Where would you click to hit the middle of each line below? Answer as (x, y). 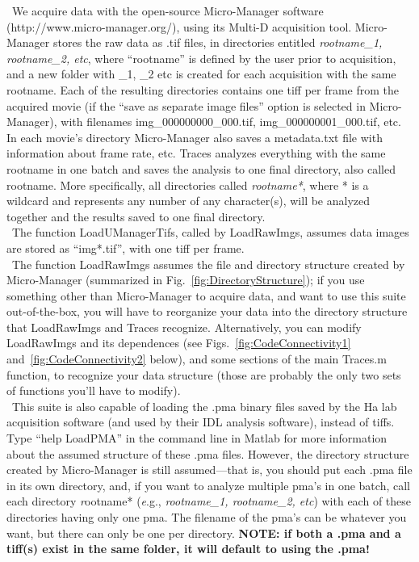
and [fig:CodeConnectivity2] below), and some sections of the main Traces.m (197, 359)
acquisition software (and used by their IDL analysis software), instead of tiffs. (201, 422)
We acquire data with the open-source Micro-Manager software (168, 10)
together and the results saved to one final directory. (136, 216)
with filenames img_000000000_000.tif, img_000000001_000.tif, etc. (231, 122)
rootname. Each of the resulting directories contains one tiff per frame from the (203, 89)
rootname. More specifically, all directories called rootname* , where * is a (188, 185)
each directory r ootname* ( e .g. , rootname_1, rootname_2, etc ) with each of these (209, 501)
